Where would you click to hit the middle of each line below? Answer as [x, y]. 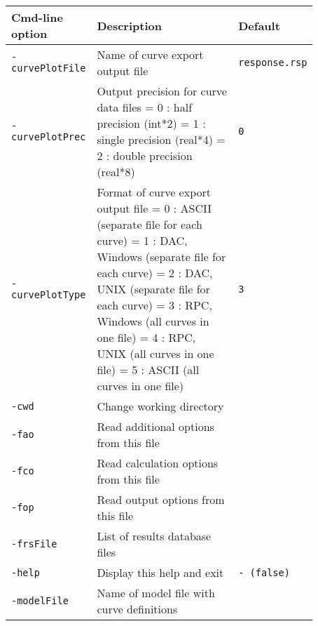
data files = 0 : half [145, 107]
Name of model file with [156, 593]
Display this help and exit [160, 572]
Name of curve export [150, 54]
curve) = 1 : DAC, [142, 240]
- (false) [264, 572]
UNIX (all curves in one [155, 353]
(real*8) [116, 172]
